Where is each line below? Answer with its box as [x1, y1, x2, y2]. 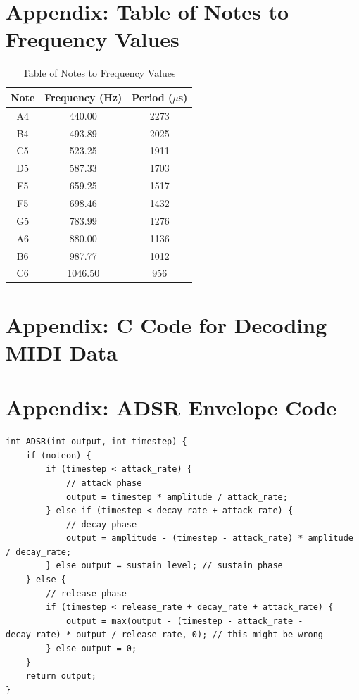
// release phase [46, 588, 127, 599]
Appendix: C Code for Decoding [6, 310, 327, 339]
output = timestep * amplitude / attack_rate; [65, 492, 288, 502]
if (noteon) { [25, 450, 92, 461]
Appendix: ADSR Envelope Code [6, 393, 337, 422]
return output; [25, 671, 96, 682]
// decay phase [65, 519, 137, 530]
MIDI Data [6, 337, 118, 366]
